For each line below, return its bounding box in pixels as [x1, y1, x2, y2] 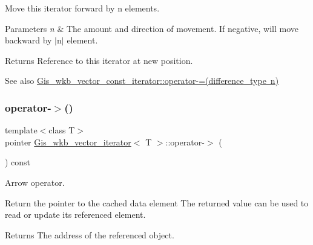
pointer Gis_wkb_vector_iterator [5, 135, 131, 148]
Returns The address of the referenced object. [5, 228, 174, 241]
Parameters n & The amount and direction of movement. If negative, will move [5, 22, 299, 34]
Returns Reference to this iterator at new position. [5, 54, 193, 66]
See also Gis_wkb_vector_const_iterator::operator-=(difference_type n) [5, 74, 279, 87]
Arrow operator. [5, 176, 65, 188]
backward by [5, 34, 52, 46]
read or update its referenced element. [5, 208, 146, 221]
